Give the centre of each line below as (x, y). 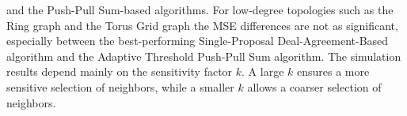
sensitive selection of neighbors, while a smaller (120, 86)
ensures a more (333, 71)
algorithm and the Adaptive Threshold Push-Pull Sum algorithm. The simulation (204, 56)
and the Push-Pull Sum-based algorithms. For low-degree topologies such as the (200, 9)
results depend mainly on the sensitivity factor (120, 71)
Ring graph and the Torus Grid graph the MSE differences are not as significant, (202, 25)
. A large (263, 71)
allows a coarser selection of (314, 86)
